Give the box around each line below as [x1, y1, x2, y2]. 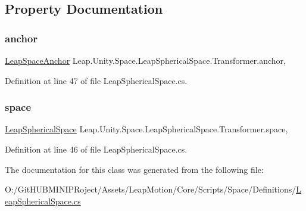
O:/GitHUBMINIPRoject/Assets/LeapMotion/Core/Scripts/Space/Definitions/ [5, 183, 296, 196]
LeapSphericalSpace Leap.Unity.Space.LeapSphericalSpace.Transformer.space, [5, 123, 288, 135]
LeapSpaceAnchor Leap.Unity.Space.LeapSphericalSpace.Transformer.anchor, [5, 54, 286, 66]
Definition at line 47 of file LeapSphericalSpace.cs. [5, 74, 188, 86]
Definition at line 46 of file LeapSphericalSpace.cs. [5, 143, 188, 155]
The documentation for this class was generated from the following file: [5, 163, 264, 175]
